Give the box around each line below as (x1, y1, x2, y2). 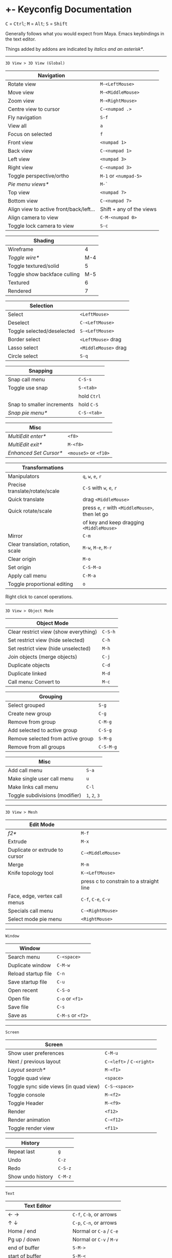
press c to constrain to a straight (81, 877, 159, 884)
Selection (30, 302, 54, 309)
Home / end (8, 1227, 36, 1234)
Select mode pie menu (8, 915, 62, 922)
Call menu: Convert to (8, 678, 60, 685)
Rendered (8, 287, 32, 294)
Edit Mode (29, 821, 55, 828)
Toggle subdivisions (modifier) (8, 792, 82, 799)
